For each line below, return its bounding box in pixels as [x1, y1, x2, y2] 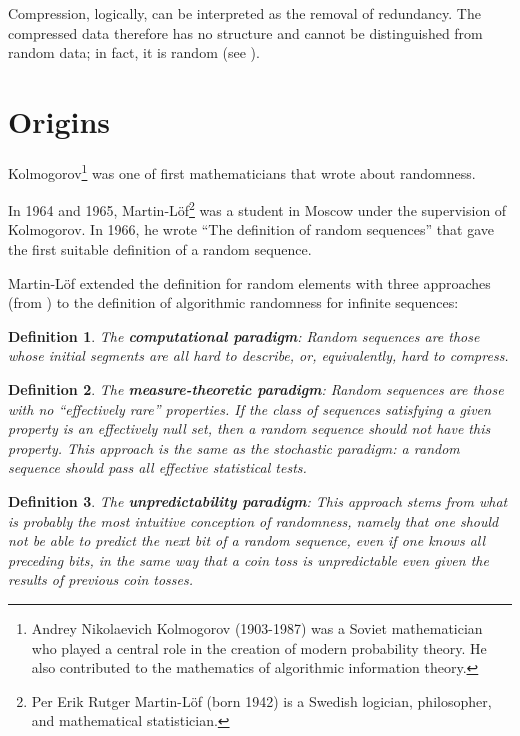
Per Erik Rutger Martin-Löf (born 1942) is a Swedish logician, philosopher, [31, 690, 492, 711]
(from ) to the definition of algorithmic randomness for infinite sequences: [8, 292, 459, 313]
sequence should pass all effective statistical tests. [8, 457, 307, 478]
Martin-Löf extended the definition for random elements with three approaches [8, 272, 491, 293]
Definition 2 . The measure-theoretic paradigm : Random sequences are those [8, 378, 504, 399]
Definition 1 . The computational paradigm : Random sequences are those [8, 325, 480, 346]
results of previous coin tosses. [8, 569, 194, 590]
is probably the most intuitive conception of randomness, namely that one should [8, 510, 499, 531]
